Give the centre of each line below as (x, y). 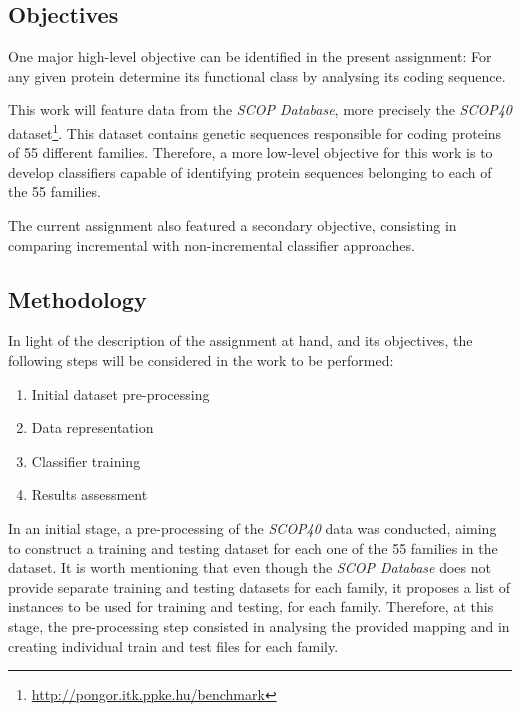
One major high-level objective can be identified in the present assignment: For (250, 56)
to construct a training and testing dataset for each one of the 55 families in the (253, 547)
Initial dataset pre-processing (120, 393)
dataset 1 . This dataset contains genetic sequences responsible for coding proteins (255, 131)
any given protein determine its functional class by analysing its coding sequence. (257, 75)
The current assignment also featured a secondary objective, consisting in (232, 225)
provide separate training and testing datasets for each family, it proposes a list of (259, 586)
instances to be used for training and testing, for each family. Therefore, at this (251, 606)
